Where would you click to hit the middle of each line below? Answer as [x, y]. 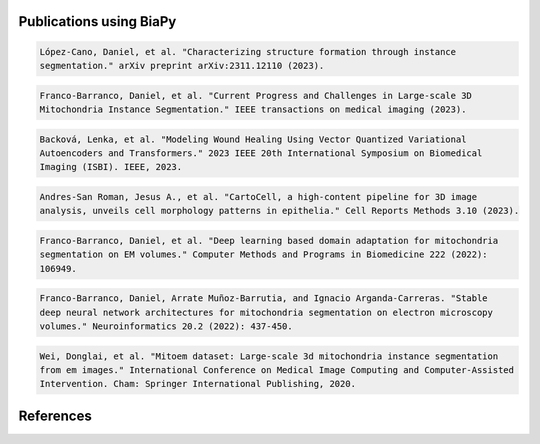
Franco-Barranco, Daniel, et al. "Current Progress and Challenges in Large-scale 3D [255, 95]
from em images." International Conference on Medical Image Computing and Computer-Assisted [277, 369]
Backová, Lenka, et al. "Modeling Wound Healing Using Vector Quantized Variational [253, 139]
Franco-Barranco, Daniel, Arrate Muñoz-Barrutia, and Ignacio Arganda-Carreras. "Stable [264, 298]
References [55, 415]
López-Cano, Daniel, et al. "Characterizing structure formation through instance [248, 51]
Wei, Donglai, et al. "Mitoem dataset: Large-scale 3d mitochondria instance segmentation [269, 356]
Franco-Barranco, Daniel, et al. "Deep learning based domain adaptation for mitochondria [269, 240]
